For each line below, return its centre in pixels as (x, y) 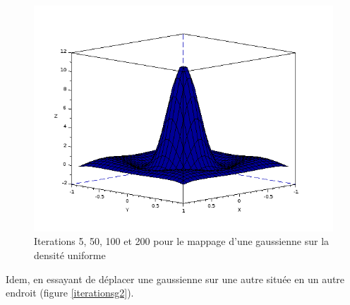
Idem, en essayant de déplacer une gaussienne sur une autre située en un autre (175, 279)
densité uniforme (70, 255)
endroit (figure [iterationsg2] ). (70, 293)
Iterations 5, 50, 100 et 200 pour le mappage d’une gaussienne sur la (182, 241)
